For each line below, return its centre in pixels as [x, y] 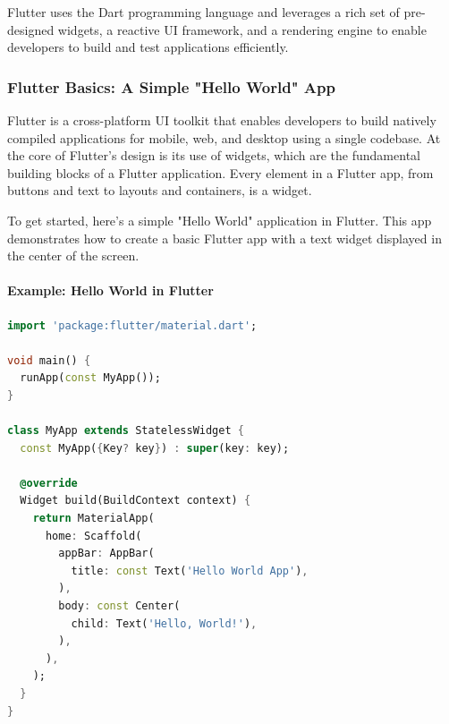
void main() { [49, 360]
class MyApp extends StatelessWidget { [126, 431]
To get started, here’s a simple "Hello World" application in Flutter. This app [220, 220]
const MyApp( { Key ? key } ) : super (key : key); [155, 448]
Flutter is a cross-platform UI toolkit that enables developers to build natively [222, 120]
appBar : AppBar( [106, 554]
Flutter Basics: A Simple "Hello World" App [171, 86]
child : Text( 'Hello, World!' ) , [164, 623]
